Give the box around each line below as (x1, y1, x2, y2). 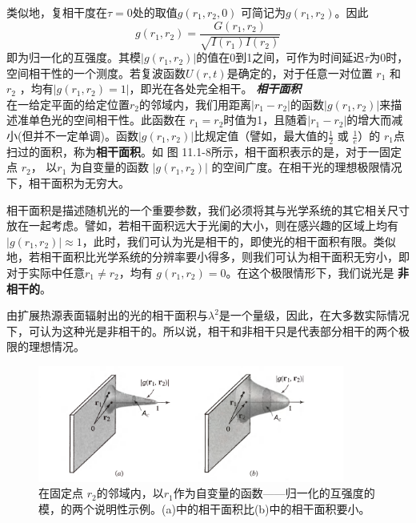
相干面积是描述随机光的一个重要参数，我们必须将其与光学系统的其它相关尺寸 (6, 201, 410, 218)
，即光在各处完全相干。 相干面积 (129, 80, 302, 97)
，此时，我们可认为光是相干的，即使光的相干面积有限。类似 (82, 232, 396, 249)
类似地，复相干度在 (6, 4, 107, 20)
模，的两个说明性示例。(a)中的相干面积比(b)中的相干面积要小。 (38, 500, 370, 517)
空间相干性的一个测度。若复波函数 (6, 64, 186, 81)
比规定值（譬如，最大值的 (194, 127, 329, 144)
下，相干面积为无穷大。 (6, 175, 130, 191)
